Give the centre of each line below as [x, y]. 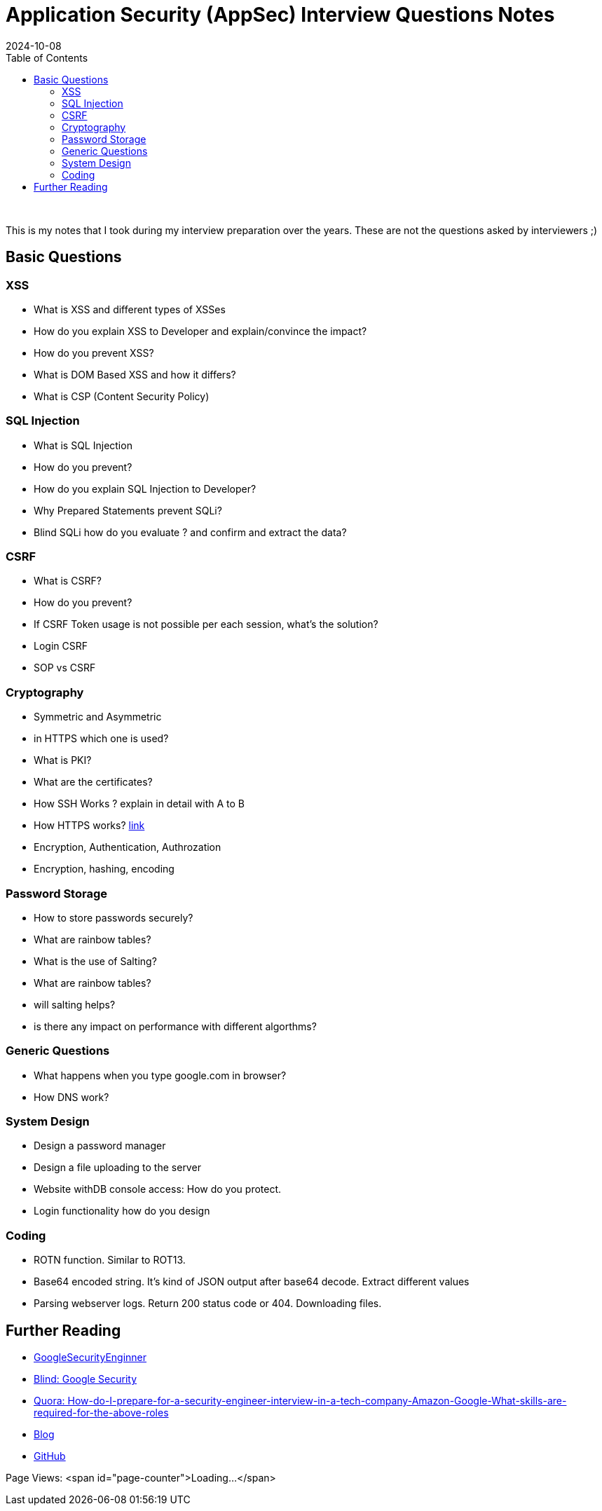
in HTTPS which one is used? [101, 739]
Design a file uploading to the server [117, 1168]
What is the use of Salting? [95, 961]
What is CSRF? [68, 581]
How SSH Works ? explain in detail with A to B [139, 804]
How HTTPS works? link [89, 826]
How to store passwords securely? [114, 917]
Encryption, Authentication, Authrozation [128, 847]
